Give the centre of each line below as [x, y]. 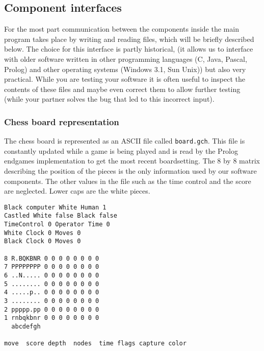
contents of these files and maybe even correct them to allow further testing [122, 89]
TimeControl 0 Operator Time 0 [57, 225]
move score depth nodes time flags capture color [95, 344]
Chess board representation [62, 121]
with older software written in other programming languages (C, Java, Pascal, [126, 58]
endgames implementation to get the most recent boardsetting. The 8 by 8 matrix [132, 161]
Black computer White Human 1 [55, 207]
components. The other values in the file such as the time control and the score [128, 181]
